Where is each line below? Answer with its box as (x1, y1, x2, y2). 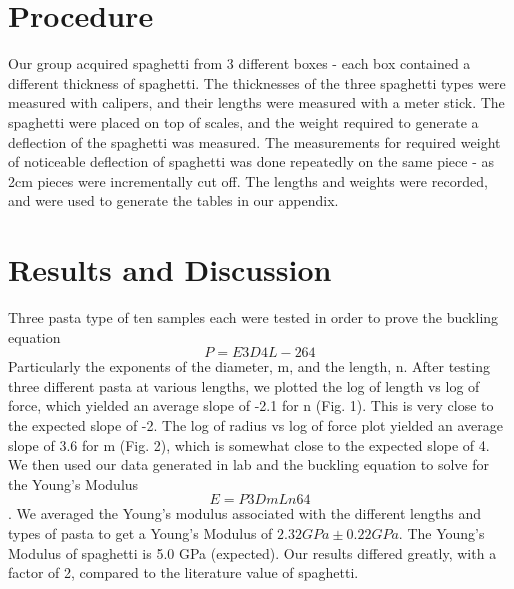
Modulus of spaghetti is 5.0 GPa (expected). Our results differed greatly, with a (8, 542, 497, 563)
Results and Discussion (8, 249, 332, 290)
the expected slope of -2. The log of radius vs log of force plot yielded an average (8, 414, 503, 435)
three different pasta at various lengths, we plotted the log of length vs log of (8, 375, 480, 396)
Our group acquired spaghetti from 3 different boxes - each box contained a (8, 53, 471, 74)
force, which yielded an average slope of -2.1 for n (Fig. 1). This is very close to (8, 395, 494, 416)
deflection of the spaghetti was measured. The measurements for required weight (8, 131, 501, 152)
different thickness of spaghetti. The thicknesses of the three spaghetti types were (8, 72, 506, 93)
